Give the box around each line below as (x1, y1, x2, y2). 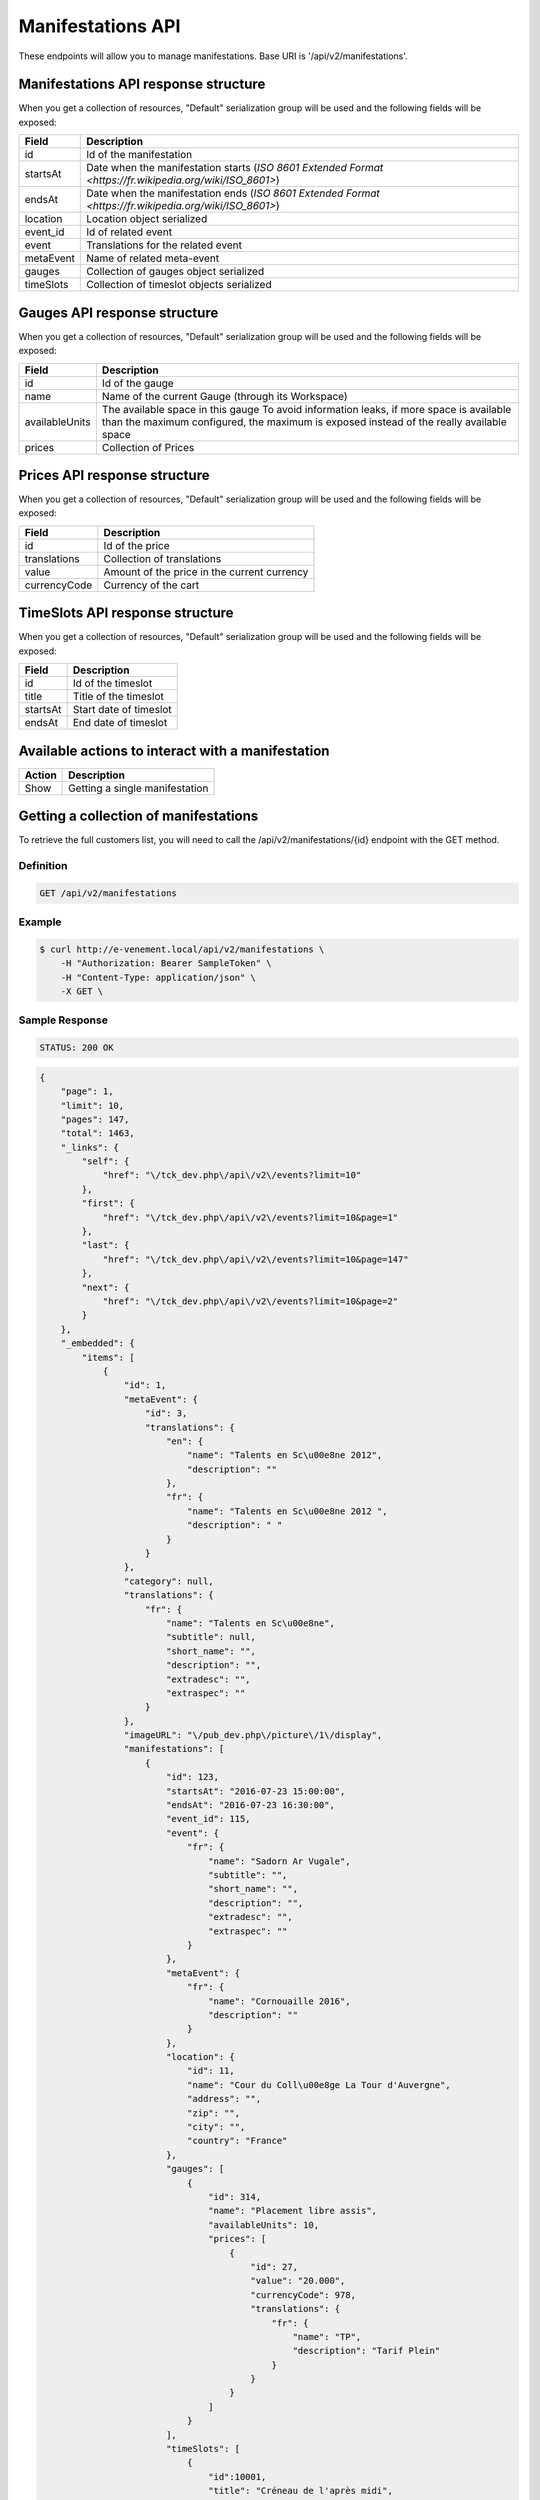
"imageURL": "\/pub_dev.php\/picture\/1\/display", (123, 1730, 383, 1741)
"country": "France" (186, 2135, 288, 2147)
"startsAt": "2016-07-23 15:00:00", (165, 1785, 346, 1797)
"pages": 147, (60, 1113, 130, 1125)
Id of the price (103, 538, 170, 552)
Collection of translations (103, 551, 222, 565)
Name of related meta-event (86, 251, 220, 265)
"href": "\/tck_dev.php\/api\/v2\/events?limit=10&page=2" (102, 1295, 399, 1307)
